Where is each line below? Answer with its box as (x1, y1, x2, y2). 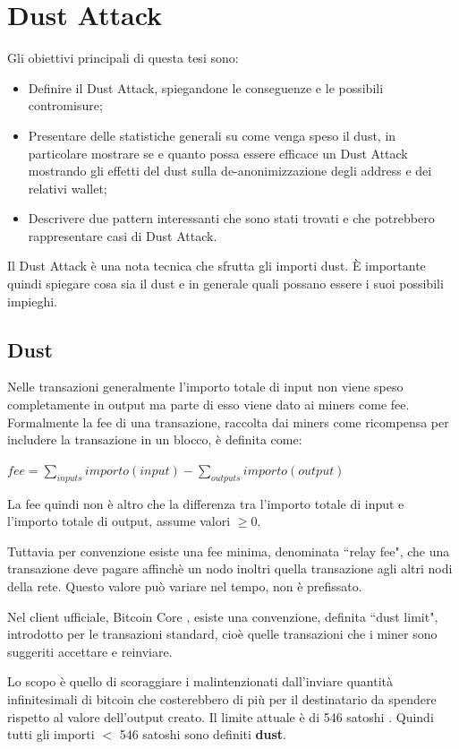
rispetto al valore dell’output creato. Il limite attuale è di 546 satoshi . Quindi (7, 707, 434, 726)
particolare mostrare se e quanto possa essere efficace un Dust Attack (28, 143, 408, 162)
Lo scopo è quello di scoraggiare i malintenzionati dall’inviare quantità (7, 672, 393, 691)
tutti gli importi (7, 725, 95, 744)
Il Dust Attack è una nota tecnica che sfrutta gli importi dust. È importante (7, 256, 426, 275)
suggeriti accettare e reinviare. (7, 641, 173, 660)
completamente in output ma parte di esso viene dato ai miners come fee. (7, 395, 410, 414)
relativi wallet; (28, 178, 107, 197)
